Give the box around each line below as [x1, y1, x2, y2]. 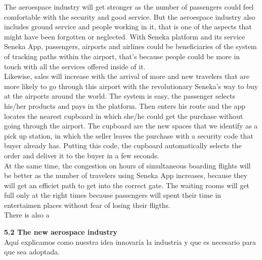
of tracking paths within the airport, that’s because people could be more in [4, 51, 240, 61]
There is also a [4, 209, 50, 220]
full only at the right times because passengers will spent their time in [4, 190, 222, 200]
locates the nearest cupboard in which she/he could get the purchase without [4, 110, 243, 121]
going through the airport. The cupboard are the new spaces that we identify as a [4, 120, 258, 131]
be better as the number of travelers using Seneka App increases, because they [4, 170, 247, 181]
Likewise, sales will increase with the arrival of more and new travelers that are [4, 71, 249, 81]
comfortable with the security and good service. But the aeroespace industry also [4, 11, 255, 22]
